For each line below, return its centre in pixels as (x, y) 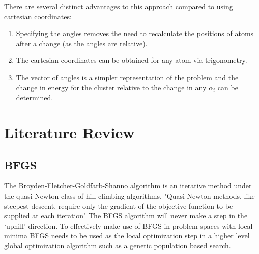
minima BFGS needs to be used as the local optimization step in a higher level (127, 235)
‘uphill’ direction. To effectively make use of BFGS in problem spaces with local (128, 225)
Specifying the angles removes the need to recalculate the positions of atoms (135, 33)
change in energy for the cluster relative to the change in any (111, 87)
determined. (35, 97)
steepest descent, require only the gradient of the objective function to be (119, 205)
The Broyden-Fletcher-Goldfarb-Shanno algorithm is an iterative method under (128, 186)
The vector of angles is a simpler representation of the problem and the (127, 77)
